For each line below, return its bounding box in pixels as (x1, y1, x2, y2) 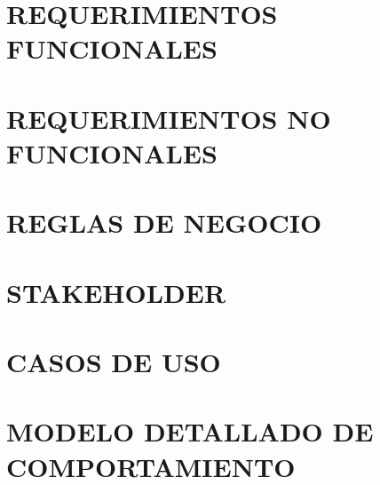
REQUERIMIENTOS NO (6, 99, 331, 136)
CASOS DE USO (6, 344, 221, 380)
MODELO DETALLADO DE (6, 413, 374, 449)
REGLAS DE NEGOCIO (6, 204, 322, 241)
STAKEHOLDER (6, 274, 226, 310)
